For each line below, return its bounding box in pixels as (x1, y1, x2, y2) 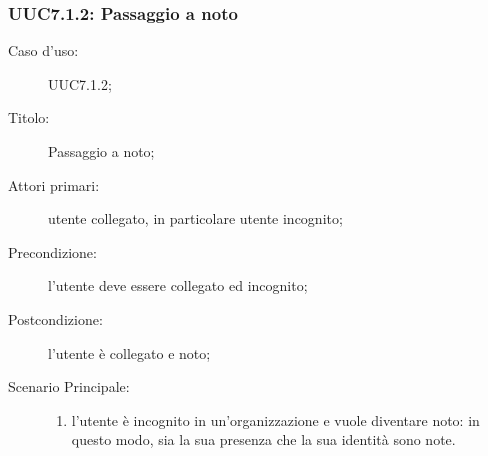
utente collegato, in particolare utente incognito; (48, 208, 343, 229)
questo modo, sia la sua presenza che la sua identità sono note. (71, 429, 456, 450)
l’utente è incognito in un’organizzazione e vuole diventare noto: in (71, 409, 480, 430)
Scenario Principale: (8, 376, 130, 397)
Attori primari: (8, 174, 100, 195)
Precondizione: (8, 241, 97, 262)
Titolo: (8, 107, 50, 128)
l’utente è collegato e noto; (48, 342, 211, 363)
